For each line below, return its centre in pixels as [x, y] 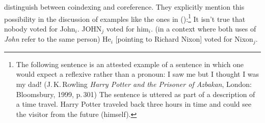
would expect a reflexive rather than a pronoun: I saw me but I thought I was [138, 74]
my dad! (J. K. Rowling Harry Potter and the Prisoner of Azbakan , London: [134, 84]
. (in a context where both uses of [203, 28]
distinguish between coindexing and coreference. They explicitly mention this [124, 7]
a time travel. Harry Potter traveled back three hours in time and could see [134, 104]
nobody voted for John [40, 28]
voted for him [127, 28]
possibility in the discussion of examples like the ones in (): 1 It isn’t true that [125, 18]
